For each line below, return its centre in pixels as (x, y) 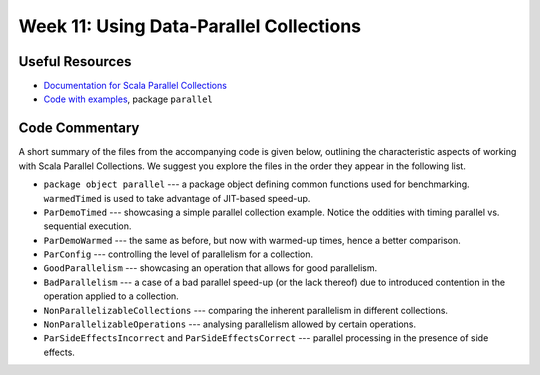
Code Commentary (79, 128)
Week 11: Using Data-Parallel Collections (190, 26)
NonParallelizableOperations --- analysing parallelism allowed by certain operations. (230, 324)
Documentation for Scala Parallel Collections (135, 86)
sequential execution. (87, 226)
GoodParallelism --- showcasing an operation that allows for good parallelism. (210, 268)
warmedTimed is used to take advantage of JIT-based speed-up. (177, 198)
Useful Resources (75, 61)
